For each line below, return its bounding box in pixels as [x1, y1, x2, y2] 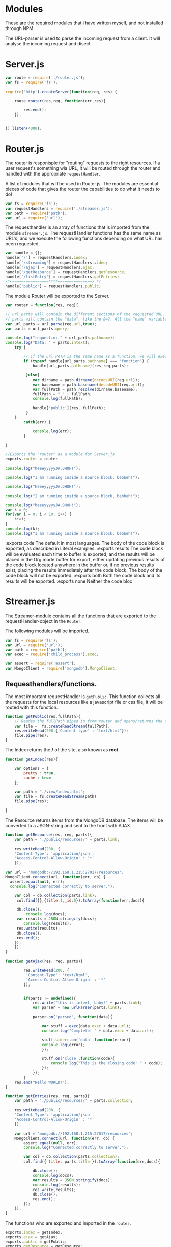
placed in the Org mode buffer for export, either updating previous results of [5, 556, 165, 562]
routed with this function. [5, 704, 58, 710]
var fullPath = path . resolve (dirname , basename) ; [32, 387, 138, 392]
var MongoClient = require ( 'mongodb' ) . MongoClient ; [5, 666, 117, 671]
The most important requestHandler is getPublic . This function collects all [5, 693, 160, 700]
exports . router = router [5, 456, 58, 462]
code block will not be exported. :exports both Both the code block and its [5, 572, 161, 578]
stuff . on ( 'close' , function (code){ [41, 1056, 115, 1061]
